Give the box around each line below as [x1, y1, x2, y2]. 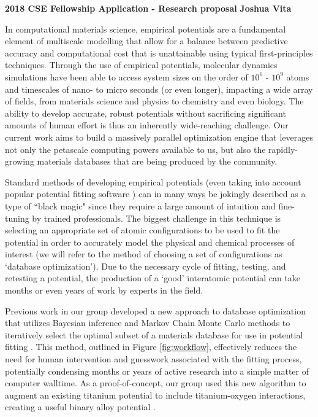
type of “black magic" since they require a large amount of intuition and [5, 199, 276, 212]
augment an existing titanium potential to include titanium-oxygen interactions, [5, 388, 306, 401]
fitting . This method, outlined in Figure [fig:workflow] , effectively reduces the [5, 340, 297, 353]
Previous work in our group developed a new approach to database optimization [5, 304, 306, 317]
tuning [5, 211, 29, 224]
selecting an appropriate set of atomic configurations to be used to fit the [5, 224, 280, 236]
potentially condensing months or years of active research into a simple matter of [5, 364, 309, 377]
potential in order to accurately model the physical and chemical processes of [5, 235, 295, 248]
